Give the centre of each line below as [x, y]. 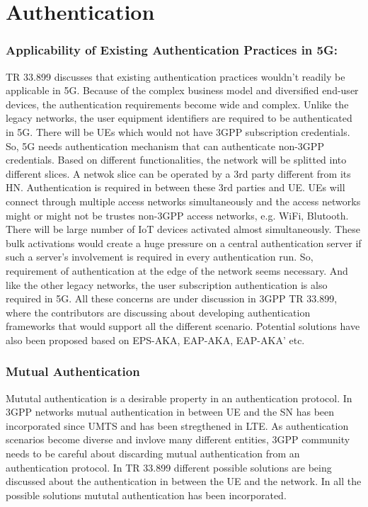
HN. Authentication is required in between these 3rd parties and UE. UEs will [176, 187]
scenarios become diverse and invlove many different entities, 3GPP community [178, 439]
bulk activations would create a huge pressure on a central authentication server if [184, 243]
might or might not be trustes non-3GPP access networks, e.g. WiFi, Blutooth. [177, 215]
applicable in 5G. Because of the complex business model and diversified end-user [182, 90]
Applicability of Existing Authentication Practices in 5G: [172, 50]
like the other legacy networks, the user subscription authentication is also [167, 284]
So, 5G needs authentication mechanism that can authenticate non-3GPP [165, 146]
